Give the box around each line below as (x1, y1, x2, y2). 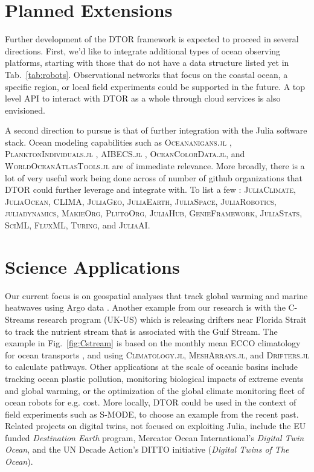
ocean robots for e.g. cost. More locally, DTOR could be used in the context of (5, 396, 296, 409)
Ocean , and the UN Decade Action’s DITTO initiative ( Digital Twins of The (5, 443, 289, 456)
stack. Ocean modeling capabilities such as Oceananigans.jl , (5, 135, 232, 148)
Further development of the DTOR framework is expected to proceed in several (5, 33, 299, 45)
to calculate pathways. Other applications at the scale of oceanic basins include (5, 360, 298, 373)
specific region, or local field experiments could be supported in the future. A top (5, 80, 306, 92)
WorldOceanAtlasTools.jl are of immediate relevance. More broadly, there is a (5, 160, 305, 172)
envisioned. (5, 103, 45, 116)
